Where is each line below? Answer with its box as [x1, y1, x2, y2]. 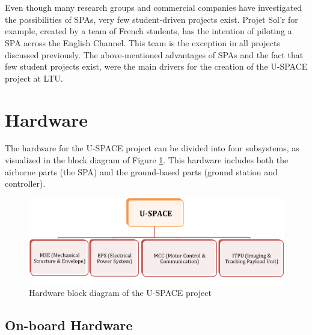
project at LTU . [5, 71, 63, 84]
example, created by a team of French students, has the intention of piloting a [5, 25, 292, 37]
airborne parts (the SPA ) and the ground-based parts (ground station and [5, 165, 278, 178]
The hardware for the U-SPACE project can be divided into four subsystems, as [5, 142, 299, 154]
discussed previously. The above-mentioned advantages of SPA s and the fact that [5, 48, 304, 61]
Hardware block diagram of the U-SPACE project [29, 286, 212, 298]
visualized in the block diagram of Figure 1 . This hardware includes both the [5, 154, 289, 166]
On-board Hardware [5, 315, 133, 334]
